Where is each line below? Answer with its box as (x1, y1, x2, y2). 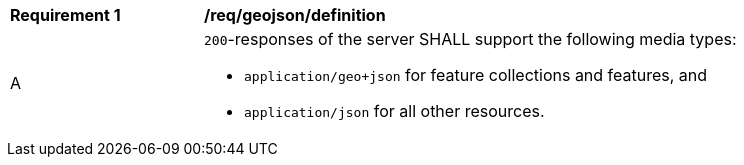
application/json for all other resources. (244, 101, 545, 121)
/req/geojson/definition (204, 5, 386, 25)
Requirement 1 (10, 5, 121, 25)
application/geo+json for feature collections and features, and (244, 65, 708, 85)
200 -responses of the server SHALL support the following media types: (204, 29, 737, 49)
